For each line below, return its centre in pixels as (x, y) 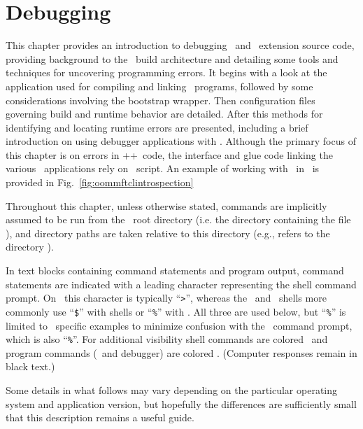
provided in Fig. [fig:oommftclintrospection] (100, 182)
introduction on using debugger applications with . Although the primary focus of (181, 141)
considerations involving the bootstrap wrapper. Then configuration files (161, 100)
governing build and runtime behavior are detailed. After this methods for (164, 114)
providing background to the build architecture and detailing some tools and (172, 58)
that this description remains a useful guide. (100, 417)
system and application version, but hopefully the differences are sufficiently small (181, 403)
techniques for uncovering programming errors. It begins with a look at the (166, 72)
